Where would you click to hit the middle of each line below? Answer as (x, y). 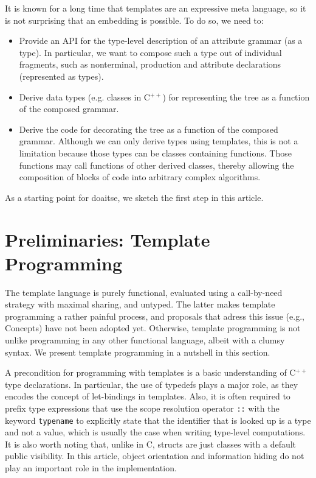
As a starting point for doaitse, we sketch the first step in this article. (134, 197)
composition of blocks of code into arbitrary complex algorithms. (140, 177)
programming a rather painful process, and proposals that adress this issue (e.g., (155, 316)
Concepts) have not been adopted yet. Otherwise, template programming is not (153, 328)
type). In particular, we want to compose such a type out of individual (150, 52)
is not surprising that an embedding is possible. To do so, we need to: (134, 20)
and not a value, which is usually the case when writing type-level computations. (155, 432)
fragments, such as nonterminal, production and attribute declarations (150, 64)
